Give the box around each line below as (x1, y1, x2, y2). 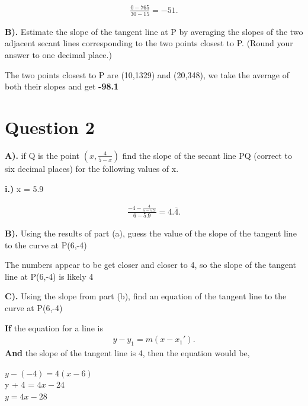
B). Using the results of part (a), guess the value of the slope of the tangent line (5, 227, 297, 239)
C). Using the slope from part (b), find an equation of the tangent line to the (5, 290, 287, 302)
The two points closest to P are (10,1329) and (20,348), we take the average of (5, 68, 289, 81)
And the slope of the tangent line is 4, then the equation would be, (5, 347, 250, 359)
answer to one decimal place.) (5, 49, 112, 61)
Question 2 (5, 115, 95, 139)
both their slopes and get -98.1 (5, 80, 119, 92)
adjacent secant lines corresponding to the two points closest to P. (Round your (5, 37, 293, 49)
